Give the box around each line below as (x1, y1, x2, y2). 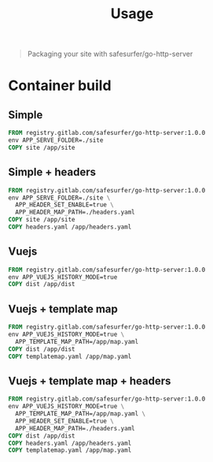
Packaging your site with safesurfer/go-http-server (27, 49, 193, 59)
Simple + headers (8, 166, 97, 179)
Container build (8, 76, 112, 95)
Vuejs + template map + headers (8, 374, 171, 387)
